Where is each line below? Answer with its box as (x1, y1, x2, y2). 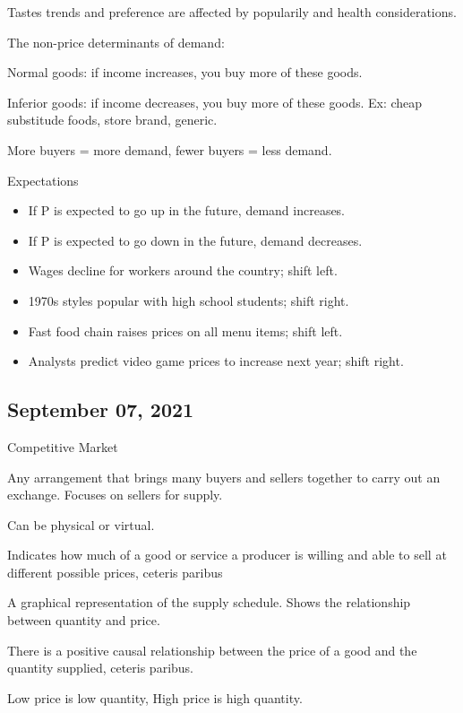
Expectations (7, 170, 79, 189)
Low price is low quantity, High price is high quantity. (7, 688, 303, 707)
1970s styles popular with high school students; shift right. (28, 291, 349, 309)
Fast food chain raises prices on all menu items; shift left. (28, 321, 343, 340)
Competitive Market (7, 437, 118, 456)
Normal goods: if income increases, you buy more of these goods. (7, 63, 363, 82)
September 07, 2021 (7, 396, 194, 423)
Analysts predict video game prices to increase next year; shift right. (28, 352, 404, 370)
